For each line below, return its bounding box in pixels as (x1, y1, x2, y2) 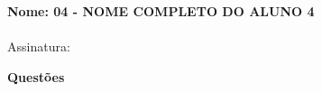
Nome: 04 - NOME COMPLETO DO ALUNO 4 (7, 2, 315, 20)
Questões (7, 67, 65, 86)
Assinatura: (7, 37, 70, 56)
